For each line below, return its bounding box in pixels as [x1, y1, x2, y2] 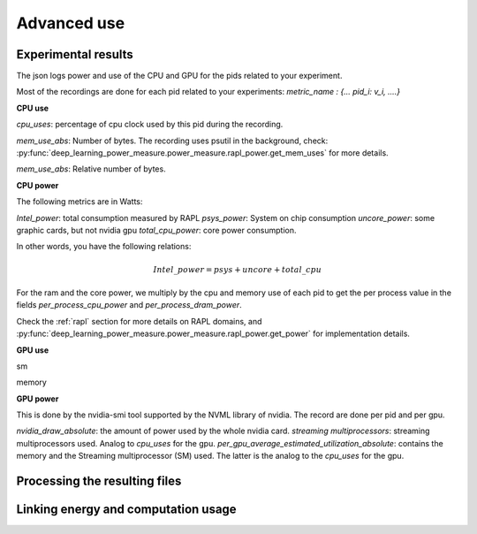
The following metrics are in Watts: [16, 196, 143, 207]
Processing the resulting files [16, 474, 182, 489]
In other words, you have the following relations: [16, 241, 192, 252]
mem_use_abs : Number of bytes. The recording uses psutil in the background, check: [16, 135, 329, 146]
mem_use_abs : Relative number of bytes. [16, 164, 167, 174]
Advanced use [16, 13, 125, 33]
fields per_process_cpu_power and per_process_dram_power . [16, 300, 242, 310]
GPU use [16, 345, 49, 355]
